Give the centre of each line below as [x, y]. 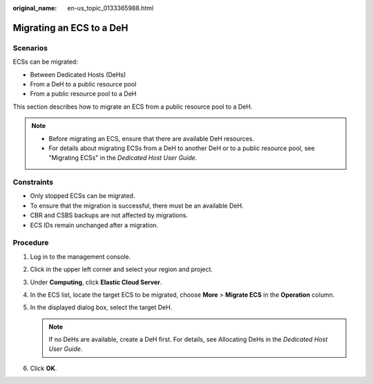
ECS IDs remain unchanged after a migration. [94, 225]
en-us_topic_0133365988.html [111, 8]
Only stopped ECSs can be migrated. [83, 196]
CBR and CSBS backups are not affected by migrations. [109, 215]
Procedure [31, 243]
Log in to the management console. [80, 257]
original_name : [35, 8]
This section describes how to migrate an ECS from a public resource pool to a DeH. [133, 107]
